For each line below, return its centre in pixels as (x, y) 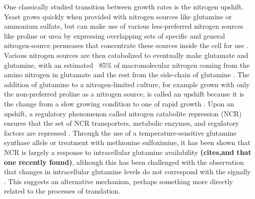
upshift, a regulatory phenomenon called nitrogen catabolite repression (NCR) (123, 113)
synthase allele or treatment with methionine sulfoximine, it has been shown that (127, 142)
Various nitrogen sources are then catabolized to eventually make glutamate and (126, 55)
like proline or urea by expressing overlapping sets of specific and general (115, 35)
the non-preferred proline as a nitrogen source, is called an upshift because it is (124, 94)
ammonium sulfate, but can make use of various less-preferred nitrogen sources (124, 26)
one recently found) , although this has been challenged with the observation (124, 162)
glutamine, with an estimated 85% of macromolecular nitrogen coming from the (127, 65)
